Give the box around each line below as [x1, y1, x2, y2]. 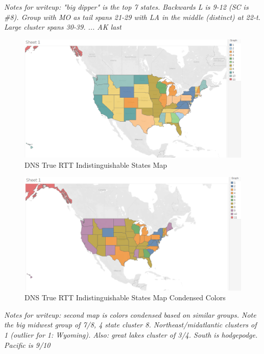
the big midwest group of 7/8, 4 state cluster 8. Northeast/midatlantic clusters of [4, 319, 257, 330]
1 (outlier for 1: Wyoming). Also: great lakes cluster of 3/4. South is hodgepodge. [4, 329, 258, 340]
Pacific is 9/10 [4, 339, 51, 350]
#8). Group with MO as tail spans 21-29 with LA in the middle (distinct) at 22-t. [4, 11, 260, 22]
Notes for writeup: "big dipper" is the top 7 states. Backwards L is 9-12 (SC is [4, 2, 249, 12]
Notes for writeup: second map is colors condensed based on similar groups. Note [4, 309, 256, 320]
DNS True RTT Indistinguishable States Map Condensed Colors [25, 292, 226, 303]
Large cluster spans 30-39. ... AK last [4, 21, 122, 32]
